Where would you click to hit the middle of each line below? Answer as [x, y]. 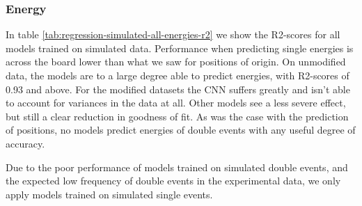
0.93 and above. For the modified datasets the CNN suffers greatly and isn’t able [178, 89]
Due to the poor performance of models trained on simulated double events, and [177, 167]
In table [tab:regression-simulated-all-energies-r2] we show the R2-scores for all [173, 34]
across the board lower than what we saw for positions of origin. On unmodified [176, 62]
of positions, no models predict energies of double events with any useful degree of [181, 130]
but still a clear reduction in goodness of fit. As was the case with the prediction [177, 116]
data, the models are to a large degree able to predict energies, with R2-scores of [178, 75]
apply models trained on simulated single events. [109, 194]
